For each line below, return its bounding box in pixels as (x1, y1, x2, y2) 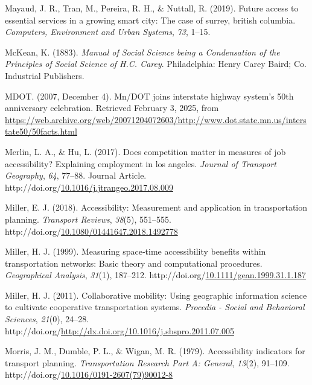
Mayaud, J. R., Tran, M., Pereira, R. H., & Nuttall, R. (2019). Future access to (5, 2, 299, 14)
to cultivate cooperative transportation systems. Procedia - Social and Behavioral (5, 301, 305, 313)
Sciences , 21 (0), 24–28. (5, 313, 89, 325)
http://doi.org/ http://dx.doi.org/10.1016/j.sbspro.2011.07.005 (5, 324, 234, 337)
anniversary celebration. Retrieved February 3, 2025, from (5, 101, 219, 114)
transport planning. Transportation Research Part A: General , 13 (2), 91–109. (5, 356, 290, 369)
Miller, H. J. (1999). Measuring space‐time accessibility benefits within (5, 245, 266, 258)
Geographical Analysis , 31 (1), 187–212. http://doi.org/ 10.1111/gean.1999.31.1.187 (5, 269, 307, 281)
